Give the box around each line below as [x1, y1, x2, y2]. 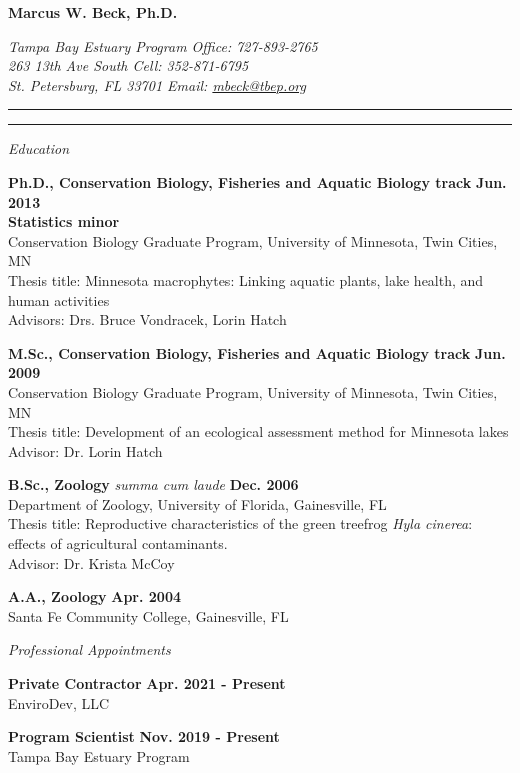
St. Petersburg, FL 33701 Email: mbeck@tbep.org [8, 74, 306, 95]
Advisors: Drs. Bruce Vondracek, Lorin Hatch [8, 309, 287, 330]
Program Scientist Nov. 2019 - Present [8, 726, 280, 747]
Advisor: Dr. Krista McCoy [8, 552, 175, 573]
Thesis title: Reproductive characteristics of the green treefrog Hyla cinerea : [8, 513, 473, 534]
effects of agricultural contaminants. [8, 533, 228, 554]
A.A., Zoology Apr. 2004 [8, 586, 181, 607]
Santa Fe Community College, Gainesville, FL [8, 605, 289, 626]
